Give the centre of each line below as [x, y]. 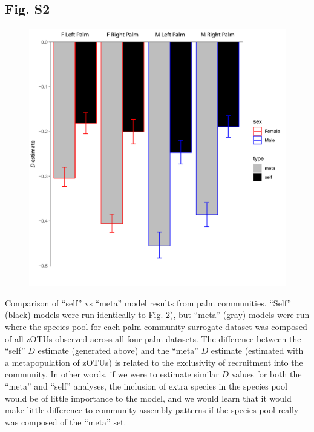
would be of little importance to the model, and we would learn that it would [148, 398]
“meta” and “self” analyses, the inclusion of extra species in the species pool [146, 386]
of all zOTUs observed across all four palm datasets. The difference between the [153, 338]
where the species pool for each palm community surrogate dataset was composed [156, 326]
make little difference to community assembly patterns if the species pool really [152, 410]
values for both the [267, 374]
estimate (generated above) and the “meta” [118, 350]
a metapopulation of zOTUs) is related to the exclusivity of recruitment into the [154, 362]
